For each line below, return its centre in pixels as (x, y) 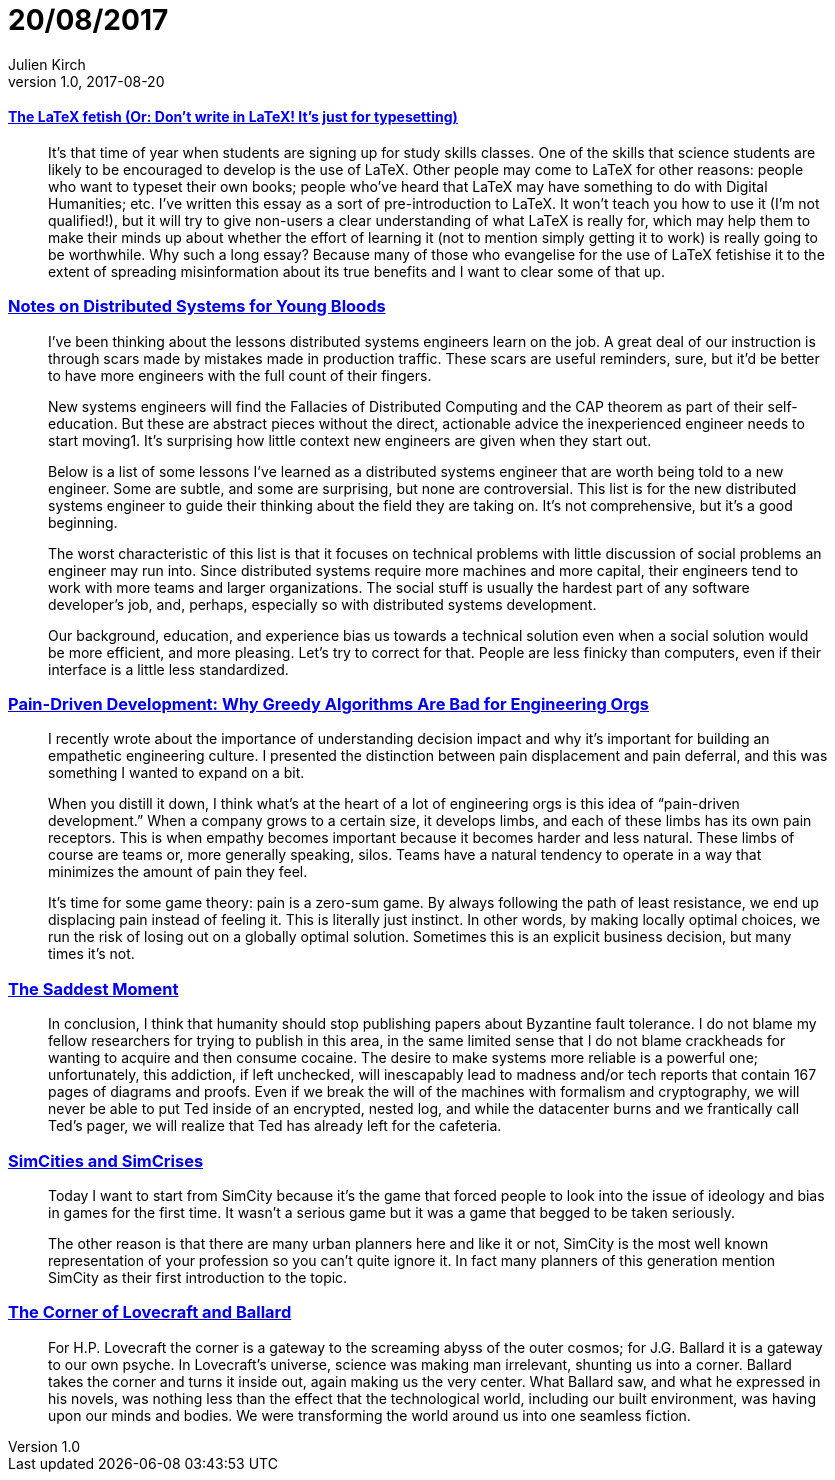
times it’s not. (91, 954)
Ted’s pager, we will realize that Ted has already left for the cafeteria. (275, 1126)
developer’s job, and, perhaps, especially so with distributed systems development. (322, 604)
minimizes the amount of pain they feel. (178, 872)
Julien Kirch (47, 64)
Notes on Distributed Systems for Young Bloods (197, 306)
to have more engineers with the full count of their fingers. (240, 375)
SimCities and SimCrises (106, 1160)
